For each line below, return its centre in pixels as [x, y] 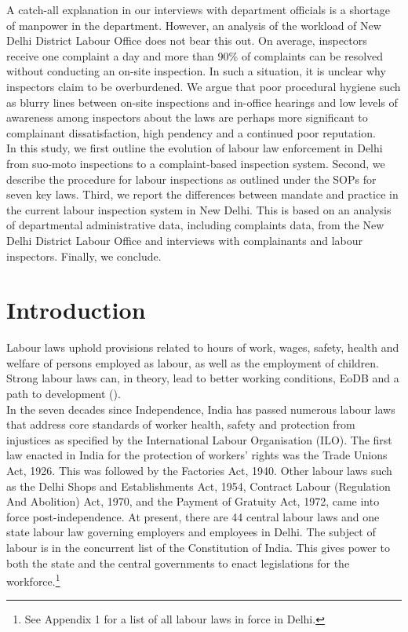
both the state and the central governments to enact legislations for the [178, 563]
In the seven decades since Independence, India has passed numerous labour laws [201, 409]
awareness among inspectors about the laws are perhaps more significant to [187, 117]
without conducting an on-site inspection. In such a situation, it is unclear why [196, 71]
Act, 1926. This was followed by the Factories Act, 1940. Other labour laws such [199, 470]
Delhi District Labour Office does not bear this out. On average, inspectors [187, 40]
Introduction [76, 310]
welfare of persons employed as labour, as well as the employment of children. [193, 362]
